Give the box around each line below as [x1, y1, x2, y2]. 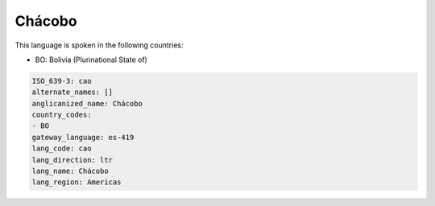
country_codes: [31, 110, 92, 120]
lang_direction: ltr [31, 155, 113, 164]
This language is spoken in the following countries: [14, 40, 184, 50]
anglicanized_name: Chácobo [31, 99, 143, 108]
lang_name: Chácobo [31, 167, 109, 176]
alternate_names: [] [31, 88, 113, 97]
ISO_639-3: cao [31, 76, 92, 85]
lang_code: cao [31, 144, 92, 153]
